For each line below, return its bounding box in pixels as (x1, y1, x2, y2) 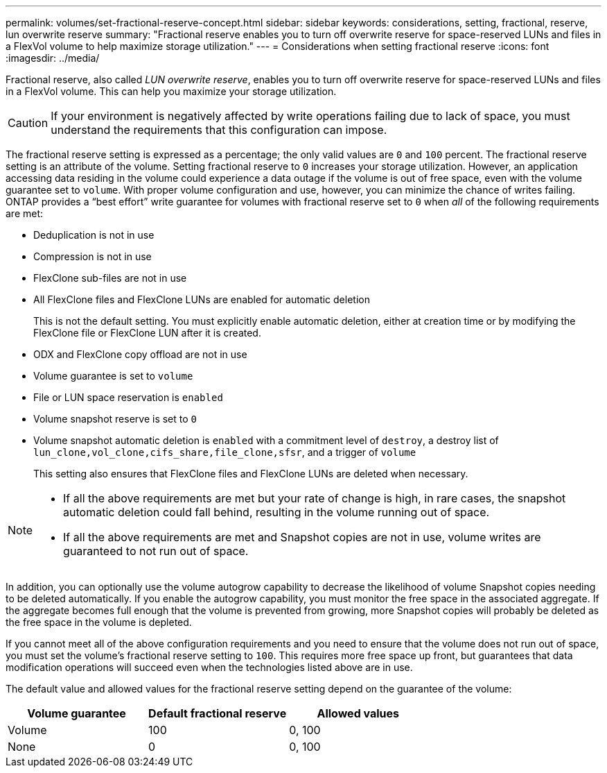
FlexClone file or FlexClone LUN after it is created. (33, 327, 261, 339)
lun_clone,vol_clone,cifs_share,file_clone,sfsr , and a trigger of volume (33, 446, 416, 458)
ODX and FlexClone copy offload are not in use (33, 348, 247, 360)
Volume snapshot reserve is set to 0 (33, 413, 197, 425)
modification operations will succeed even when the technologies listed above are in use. (6, 661, 413, 673)
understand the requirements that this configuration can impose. (51, 123, 387, 137)
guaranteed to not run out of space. (63, 544, 249, 558)
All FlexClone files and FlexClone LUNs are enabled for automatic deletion (33, 294, 370, 305)
